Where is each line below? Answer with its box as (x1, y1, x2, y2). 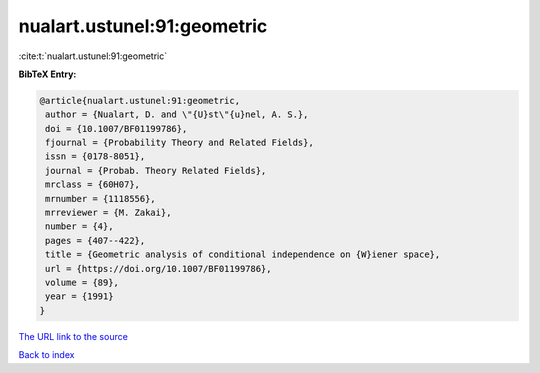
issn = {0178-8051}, (45, 151, 146, 162)
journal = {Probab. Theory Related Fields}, (45, 165, 267, 176)
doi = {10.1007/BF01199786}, (45, 123, 188, 134)
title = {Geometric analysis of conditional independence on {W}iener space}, (45, 249, 441, 260)
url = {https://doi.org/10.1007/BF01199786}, (45, 263, 272, 274)
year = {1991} (45, 291, 114, 302)
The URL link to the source (18, 330, 129, 342)
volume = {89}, (45, 277, 120, 288)
